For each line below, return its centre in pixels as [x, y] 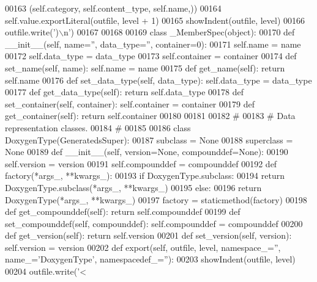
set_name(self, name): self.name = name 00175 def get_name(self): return [145, 67]
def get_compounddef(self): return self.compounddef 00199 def [123, 211]
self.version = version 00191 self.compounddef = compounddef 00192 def [141, 163]
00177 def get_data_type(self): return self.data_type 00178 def [124, 92]
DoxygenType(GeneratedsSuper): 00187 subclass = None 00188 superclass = [149, 139]
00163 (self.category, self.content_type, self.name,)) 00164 [113, 8]
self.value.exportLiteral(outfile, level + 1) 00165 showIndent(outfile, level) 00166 [155, 20]
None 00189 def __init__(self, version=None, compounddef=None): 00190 [147, 152]
